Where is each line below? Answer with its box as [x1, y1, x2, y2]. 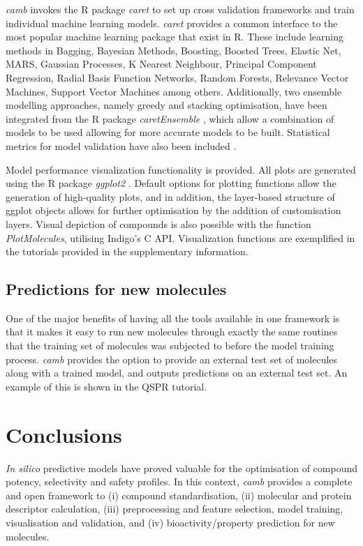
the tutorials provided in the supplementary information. [6, 244, 249, 259]
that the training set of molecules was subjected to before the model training [6, 338, 334, 353]
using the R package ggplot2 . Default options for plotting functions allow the [6, 176, 336, 190]
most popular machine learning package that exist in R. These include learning [6, 29, 343, 44]
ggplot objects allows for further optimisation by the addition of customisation [6, 203, 341, 218]
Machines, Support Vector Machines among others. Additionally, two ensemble [6, 84, 342, 98]
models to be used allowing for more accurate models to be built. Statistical [6, 125, 330, 139]
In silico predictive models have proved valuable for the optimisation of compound [6, 460, 357, 475]
